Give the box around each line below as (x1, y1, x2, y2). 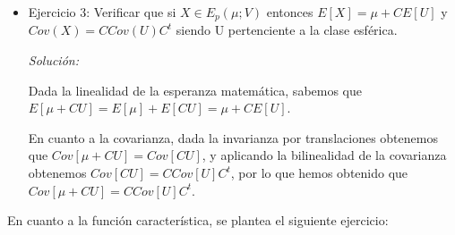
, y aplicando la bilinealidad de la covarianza (202, 146, 447, 164)
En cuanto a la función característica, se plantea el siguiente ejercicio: (7, 211, 389, 230)
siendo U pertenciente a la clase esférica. (176, 21, 398, 39)
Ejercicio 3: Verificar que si (28, 3, 176, 21)
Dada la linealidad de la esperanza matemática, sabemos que (28, 80, 363, 99)
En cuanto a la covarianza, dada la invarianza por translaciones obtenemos (28, 128, 438, 147)
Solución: (28, 51, 79, 70)
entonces (266, 3, 313, 21)
